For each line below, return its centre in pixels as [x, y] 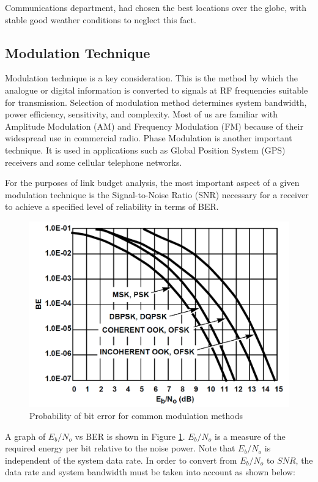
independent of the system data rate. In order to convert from [121, 460]
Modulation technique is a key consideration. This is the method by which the [152, 78]
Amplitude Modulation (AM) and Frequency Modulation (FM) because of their [154, 126]
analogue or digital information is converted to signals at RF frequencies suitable [157, 90]
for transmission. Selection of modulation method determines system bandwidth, [156, 102]
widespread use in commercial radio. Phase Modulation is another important [149, 138]
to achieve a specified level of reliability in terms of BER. [112, 206]
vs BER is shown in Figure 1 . [130, 436]
